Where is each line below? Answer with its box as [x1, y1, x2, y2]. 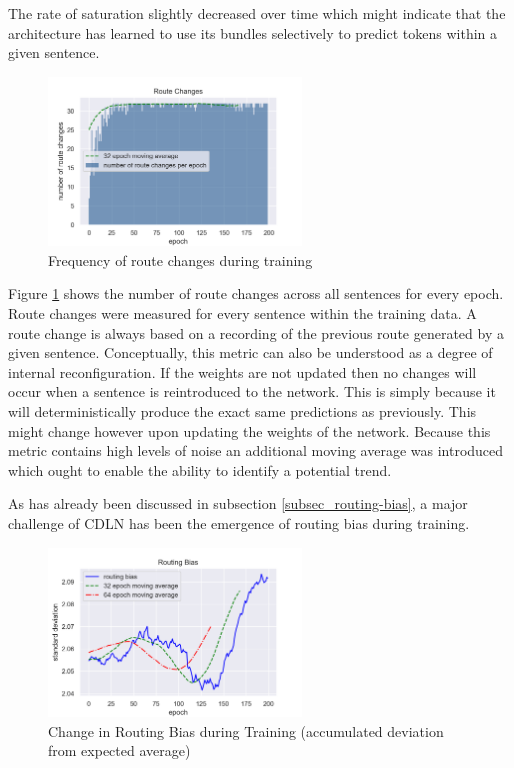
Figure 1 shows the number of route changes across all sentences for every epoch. [8, 283, 504, 304]
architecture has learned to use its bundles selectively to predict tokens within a [8, 22, 498, 43]
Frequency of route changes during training [48, 249, 313, 270]
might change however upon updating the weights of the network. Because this [8, 420, 491, 441]
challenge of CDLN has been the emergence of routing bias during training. [8, 512, 470, 533]
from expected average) [48, 740, 191, 761]
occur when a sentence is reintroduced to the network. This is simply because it [8, 381, 496, 402]
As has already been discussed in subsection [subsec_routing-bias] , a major [8, 493, 468, 514]
